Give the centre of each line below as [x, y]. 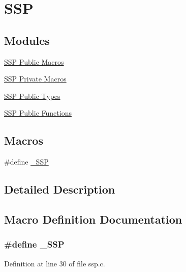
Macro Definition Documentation [93, 219]
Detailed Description [60, 189]
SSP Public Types [32, 96]
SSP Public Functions [38, 113]
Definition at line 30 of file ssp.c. [55, 263]
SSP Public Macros [34, 61]
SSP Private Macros [35, 79]
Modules [27, 40]
